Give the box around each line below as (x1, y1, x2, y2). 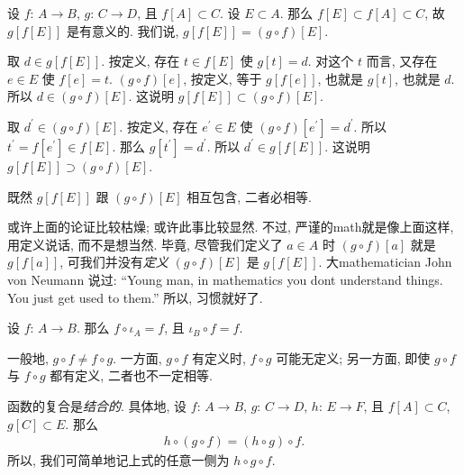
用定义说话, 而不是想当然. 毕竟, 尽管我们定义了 (7, 234, 283, 253)
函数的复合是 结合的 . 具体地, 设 (7, 396, 187, 415)
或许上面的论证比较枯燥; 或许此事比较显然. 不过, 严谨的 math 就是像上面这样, (7, 217, 454, 236)
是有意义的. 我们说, (66, 21, 179, 40)
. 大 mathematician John (318, 252, 452, 271)
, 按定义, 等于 (183, 69, 262, 87)
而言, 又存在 (366, 51, 438, 70)
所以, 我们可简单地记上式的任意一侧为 (7, 451, 230, 470)
